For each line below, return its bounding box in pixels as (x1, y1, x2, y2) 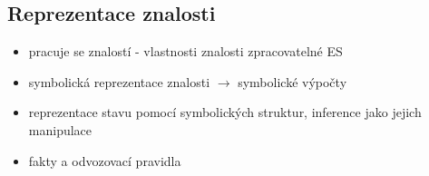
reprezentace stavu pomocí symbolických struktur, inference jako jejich (28, 103, 422, 122)
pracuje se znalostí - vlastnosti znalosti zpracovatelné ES (28, 42, 343, 61)
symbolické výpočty (238, 72, 347, 91)
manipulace (28, 120, 93, 139)
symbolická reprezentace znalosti (28, 72, 210, 91)
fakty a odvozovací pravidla (28, 151, 181, 170)
